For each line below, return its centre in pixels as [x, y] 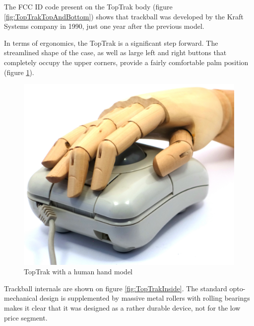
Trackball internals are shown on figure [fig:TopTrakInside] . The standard [116, 288]
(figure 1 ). [19, 72]
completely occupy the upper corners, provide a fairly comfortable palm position [126, 62]
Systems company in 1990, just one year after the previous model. [104, 26]
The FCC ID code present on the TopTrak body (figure [88, 6]
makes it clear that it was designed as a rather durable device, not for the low [122, 308]
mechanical [21, 298]
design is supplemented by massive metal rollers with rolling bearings [145, 298]
